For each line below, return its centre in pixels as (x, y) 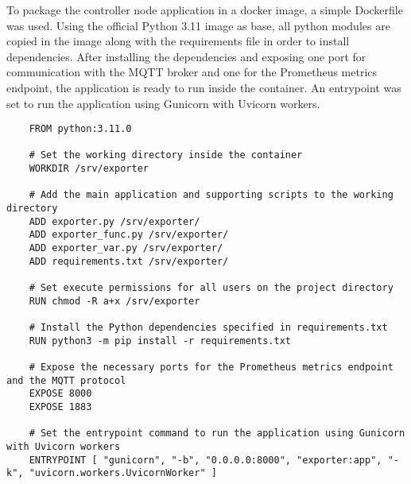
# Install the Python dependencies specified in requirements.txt (208, 327)
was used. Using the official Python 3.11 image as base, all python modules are (198, 25)
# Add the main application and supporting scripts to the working (211, 195)
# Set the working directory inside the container (166, 155)
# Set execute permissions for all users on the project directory (211, 288)
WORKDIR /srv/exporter (89, 169)
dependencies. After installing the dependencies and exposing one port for (186, 56)
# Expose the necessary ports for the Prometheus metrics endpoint (211, 367)
